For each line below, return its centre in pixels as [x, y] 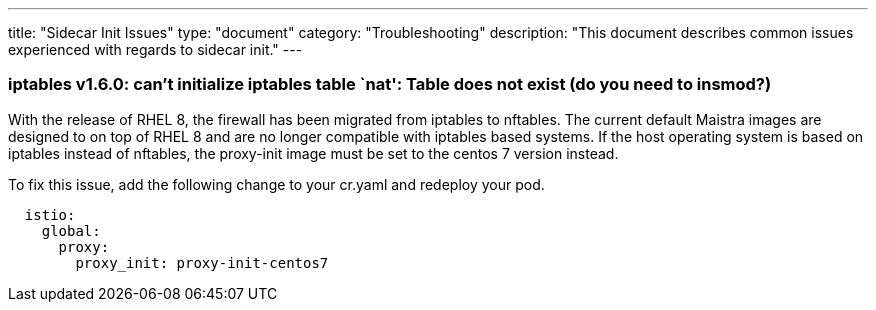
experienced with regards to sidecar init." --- [155, 49]
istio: [50, 214]
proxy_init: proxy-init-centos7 [202, 262]
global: [71, 230]
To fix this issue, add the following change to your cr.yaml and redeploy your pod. [276, 184]
